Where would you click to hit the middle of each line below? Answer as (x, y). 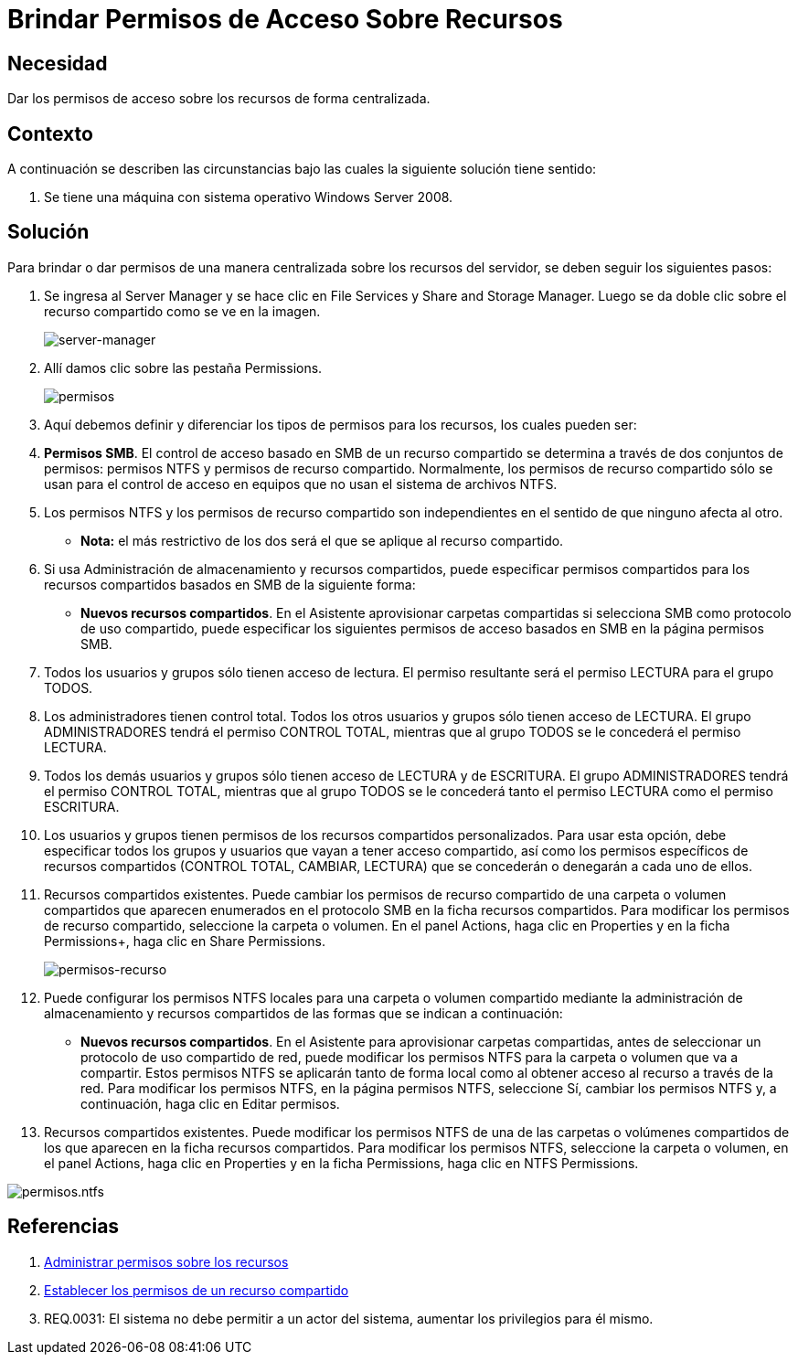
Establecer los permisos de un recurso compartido (197, 1290)
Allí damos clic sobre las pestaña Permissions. (183, 367)
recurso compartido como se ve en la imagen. (182, 311)
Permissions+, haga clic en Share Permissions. (185, 941)
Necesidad (58, 63)
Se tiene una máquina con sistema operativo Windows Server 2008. (249, 197)
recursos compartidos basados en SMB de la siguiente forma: (230, 584)
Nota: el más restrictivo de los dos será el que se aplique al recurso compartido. (322, 540)
